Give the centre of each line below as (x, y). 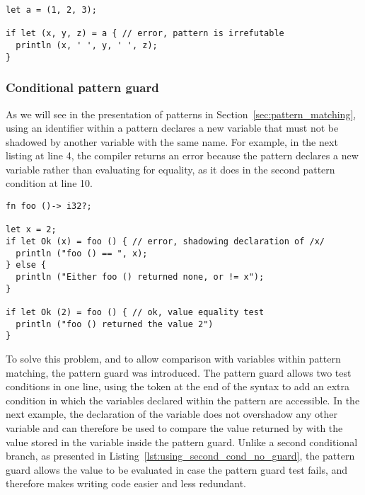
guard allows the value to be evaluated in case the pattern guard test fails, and (177, 469)
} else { (26, 265)
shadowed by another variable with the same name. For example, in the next (172, 141)
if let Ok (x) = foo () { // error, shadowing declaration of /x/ (166, 242)
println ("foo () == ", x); (82, 253)
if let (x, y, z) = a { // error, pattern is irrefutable (145, 34)
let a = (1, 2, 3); (51, 10)
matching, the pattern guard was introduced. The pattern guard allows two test (179, 372)
